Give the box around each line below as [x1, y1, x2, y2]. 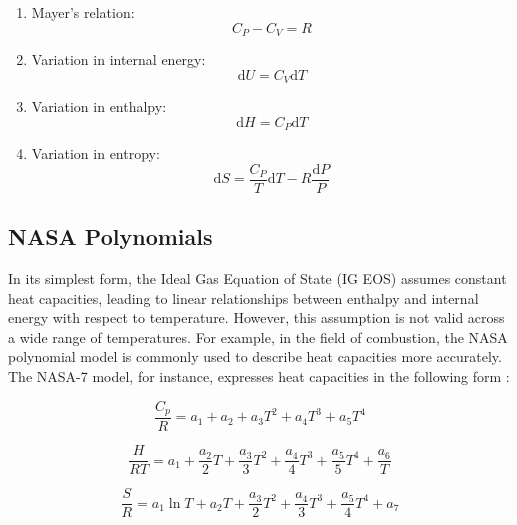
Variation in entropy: [31, 143, 160, 164]
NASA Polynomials [8, 221, 213, 252]
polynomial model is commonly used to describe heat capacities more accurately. [8, 346, 502, 367]
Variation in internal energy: [31, 49, 206, 70]
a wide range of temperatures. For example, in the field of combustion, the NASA [8, 326, 508, 347]
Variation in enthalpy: [31, 96, 167, 117]
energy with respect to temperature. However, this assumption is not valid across [8, 307, 505, 328]
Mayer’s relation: [31, 2, 135, 22]
